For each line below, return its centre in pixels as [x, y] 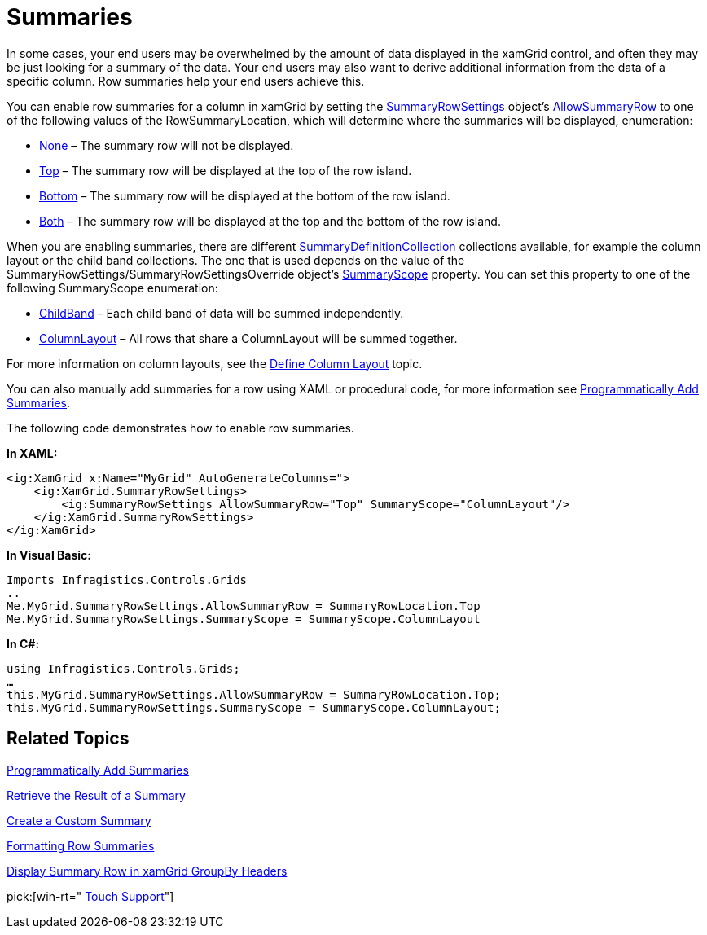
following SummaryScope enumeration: [112, 288]
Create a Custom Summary [79, 820]
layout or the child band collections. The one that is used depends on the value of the [236, 260]
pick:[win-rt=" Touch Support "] [90, 896]
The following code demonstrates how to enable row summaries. [180, 428]
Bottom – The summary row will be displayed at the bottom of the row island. [245, 195]
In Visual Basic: [49, 555]
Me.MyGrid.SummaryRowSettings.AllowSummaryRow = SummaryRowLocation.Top [244, 606]
